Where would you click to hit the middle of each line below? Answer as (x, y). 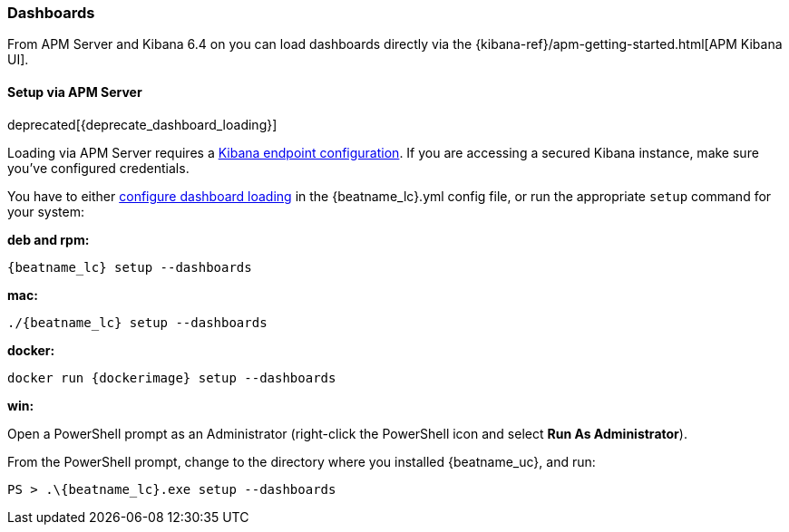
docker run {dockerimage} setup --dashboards (172, 377)
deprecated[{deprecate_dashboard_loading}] (142, 124)
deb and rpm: (49, 239)
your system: (46, 211)
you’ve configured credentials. (98, 168)
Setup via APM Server (75, 92)
